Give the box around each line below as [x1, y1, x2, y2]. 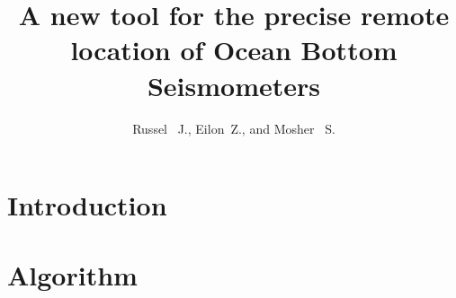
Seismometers [147, 66, 321, 103]
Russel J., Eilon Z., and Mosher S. [132, 118, 335, 137]
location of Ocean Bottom [70, 31, 398, 68]
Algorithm [7, 257, 138, 294]
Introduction [7, 187, 167, 223]
